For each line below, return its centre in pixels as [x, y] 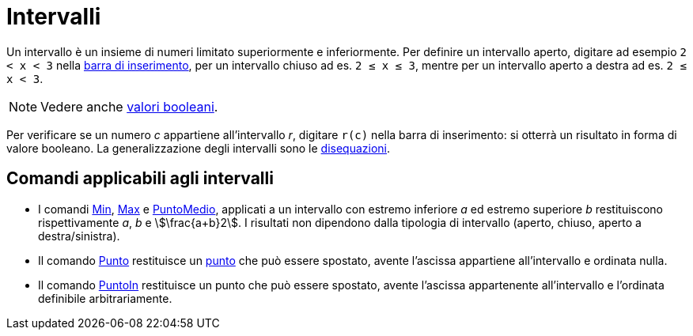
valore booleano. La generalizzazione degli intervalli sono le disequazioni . [199, 148]
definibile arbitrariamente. [105, 298]
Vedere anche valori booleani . [129, 106]
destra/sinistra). [79, 236]
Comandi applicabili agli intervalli [140, 179]
